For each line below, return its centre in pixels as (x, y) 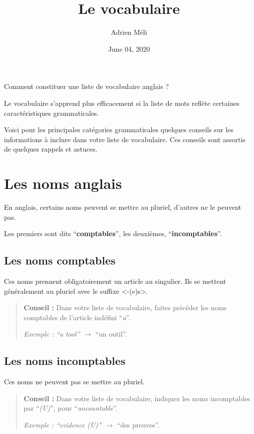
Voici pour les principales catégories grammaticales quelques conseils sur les (119, 130)
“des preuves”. (138, 424)
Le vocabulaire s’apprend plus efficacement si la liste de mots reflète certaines (122, 103)
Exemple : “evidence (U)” (63, 424)
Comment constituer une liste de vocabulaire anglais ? (87, 86)
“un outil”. (111, 334)
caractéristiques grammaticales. (52, 113)
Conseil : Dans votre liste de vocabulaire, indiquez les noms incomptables (137, 398)
